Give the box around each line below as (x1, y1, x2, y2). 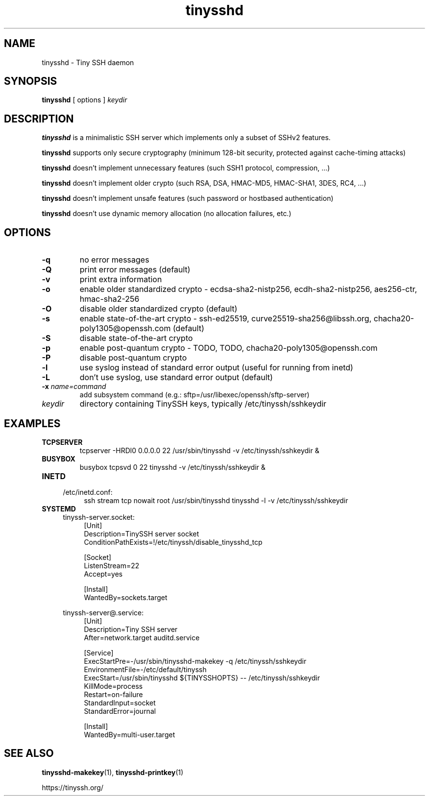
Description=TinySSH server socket (84, 529, 199, 538)
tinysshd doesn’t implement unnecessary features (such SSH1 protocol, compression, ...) (42, 164, 330, 172)
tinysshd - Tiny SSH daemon (42, 58, 134, 67)
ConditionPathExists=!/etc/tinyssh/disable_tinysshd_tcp (84, 537, 262, 546)
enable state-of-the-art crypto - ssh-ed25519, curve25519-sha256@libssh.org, (79, 314, 372, 324)
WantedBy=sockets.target (84, 593, 167, 602)
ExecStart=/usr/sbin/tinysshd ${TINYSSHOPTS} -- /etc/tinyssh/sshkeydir (84, 673, 320, 682)
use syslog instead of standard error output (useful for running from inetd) (79, 363, 354, 373)
